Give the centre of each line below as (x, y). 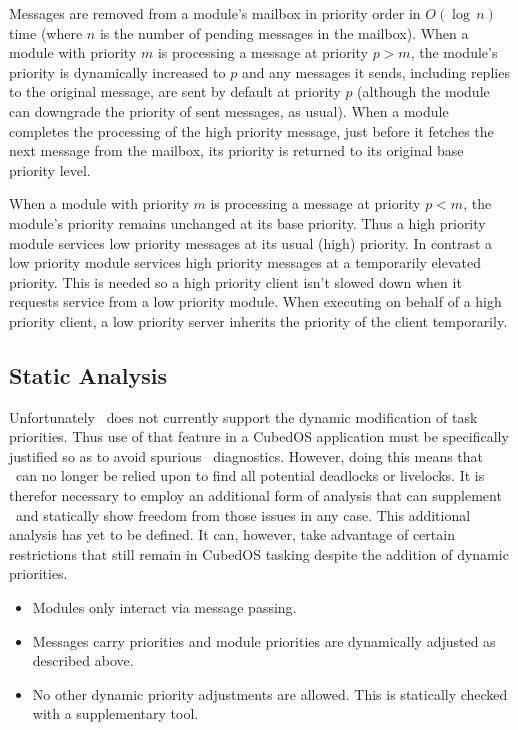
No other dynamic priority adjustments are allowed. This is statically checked (270, 693)
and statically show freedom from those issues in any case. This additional (243, 514)
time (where (46, 32)
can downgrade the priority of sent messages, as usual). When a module (229, 110)
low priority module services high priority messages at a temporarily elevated (245, 262)
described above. (83, 660)
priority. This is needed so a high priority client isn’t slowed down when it (235, 281)
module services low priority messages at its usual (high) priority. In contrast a (251, 242)
